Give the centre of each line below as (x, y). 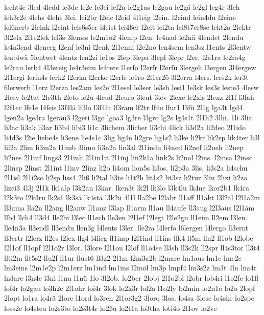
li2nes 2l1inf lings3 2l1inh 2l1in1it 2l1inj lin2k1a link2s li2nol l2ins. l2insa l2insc (128, 157)
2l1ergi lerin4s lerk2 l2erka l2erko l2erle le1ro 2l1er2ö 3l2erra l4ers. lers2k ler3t (126, 77)
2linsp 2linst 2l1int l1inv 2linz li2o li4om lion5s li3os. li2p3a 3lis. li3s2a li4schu (126, 167)
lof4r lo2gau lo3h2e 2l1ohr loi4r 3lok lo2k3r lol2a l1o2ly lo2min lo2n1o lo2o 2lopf (130, 288)
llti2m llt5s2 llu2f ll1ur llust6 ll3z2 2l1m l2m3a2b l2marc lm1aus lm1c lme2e (123, 257)
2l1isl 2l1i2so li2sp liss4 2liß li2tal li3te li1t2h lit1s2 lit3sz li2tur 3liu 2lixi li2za (126, 177)
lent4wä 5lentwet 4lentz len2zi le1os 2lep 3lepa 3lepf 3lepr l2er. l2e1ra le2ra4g (125, 57)
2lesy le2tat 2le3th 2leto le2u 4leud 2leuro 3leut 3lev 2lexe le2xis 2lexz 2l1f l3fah (129, 97)
